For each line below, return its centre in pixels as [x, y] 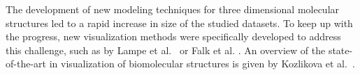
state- [340, 50]
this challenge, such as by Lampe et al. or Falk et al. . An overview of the [166, 50]
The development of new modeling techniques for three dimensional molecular [173, 9]
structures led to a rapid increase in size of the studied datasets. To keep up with [179, 23]
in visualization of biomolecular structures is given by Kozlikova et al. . [202, 64]
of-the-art [26, 64]
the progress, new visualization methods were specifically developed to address [173, 36]
